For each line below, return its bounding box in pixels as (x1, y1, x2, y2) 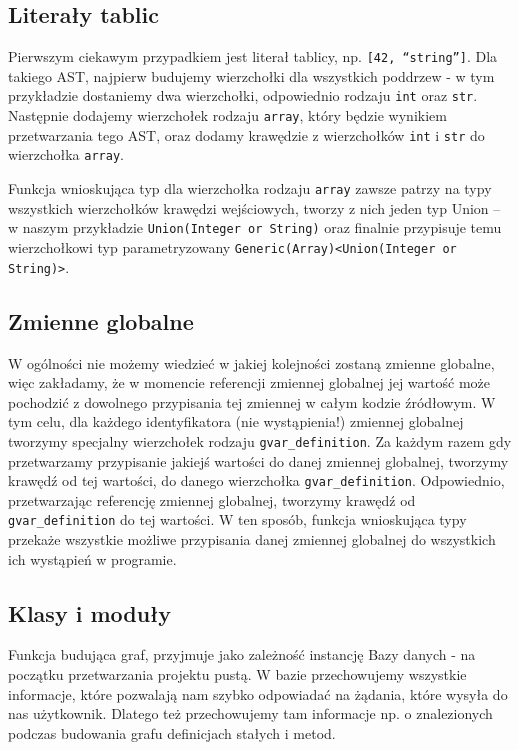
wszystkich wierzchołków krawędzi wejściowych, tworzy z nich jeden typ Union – (8, 197, 501, 218)
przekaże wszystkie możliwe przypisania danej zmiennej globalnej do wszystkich (8, 529, 496, 550)
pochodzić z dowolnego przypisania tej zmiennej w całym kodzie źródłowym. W (8, 391, 496, 412)
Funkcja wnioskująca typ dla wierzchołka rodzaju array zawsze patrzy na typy (8, 178, 492, 199)
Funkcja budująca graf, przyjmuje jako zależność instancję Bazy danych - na (8, 644, 476, 665)
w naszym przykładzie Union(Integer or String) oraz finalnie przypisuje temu (8, 217, 502, 238)
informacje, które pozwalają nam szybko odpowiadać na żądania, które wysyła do (8, 683, 508, 704)
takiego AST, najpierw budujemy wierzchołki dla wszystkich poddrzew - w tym (8, 65, 495, 86)
